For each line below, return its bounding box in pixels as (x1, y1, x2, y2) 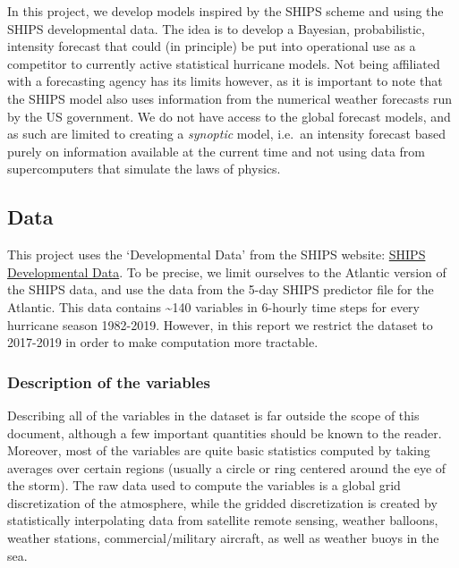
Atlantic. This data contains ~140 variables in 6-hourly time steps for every (7, 297, 420, 316)
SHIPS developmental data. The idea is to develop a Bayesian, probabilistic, (7, 19, 425, 38)
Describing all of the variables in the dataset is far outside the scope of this (7, 405, 420, 424)
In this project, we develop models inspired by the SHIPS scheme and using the (7, 2, 444, 20)
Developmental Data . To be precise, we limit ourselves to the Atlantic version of (7, 262, 446, 281)
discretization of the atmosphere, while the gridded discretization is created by (7, 493, 438, 512)
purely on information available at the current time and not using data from (7, 141, 425, 160)
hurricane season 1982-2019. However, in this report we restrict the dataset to (7, 315, 433, 334)
